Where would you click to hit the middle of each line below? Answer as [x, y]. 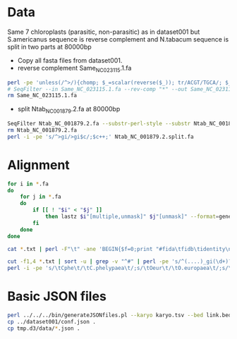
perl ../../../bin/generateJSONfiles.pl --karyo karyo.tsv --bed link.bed [120, 315]
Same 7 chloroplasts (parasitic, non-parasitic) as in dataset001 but [104, 32]
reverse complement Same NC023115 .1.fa [74, 69]
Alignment [39, 165]
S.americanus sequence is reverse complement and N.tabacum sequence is [118, 39]
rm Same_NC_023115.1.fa [42, 96]
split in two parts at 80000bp [49, 47]
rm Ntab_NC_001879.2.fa [42, 130]
